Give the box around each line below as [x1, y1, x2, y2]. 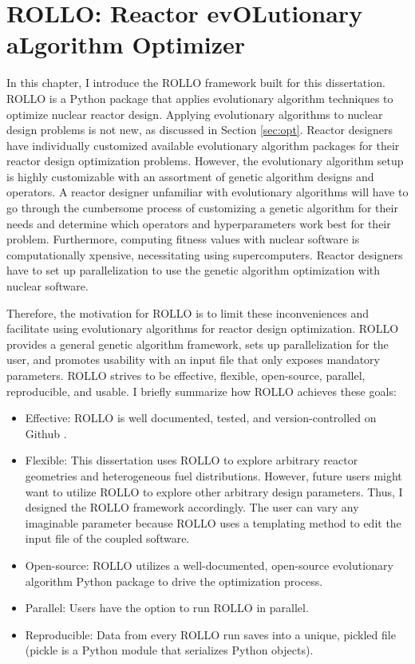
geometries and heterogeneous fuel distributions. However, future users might [25, 467, 402, 484]
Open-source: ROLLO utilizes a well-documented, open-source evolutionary [25, 556, 393, 573]
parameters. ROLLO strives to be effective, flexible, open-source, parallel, [6, 367, 366, 383]
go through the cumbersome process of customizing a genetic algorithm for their [6, 200, 398, 216]
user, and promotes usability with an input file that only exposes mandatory [6, 351, 380, 368]
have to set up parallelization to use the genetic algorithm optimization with [6, 262, 381, 279]
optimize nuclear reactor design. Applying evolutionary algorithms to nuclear [6, 105, 383, 122]
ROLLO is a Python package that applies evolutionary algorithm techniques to [6, 89, 393, 106]
